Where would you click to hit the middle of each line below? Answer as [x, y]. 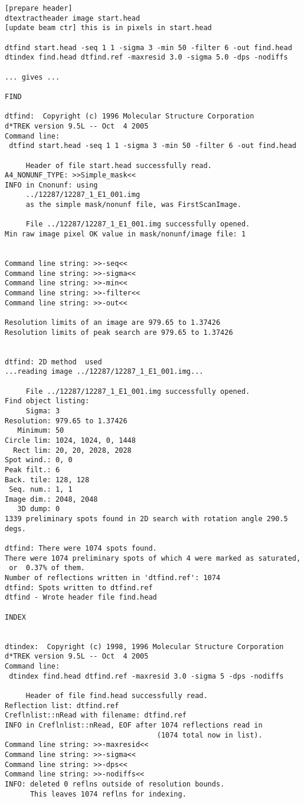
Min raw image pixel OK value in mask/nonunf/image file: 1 [125, 234]
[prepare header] [39, 8]
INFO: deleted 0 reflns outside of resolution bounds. [115, 784]
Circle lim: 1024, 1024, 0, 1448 [70, 440]
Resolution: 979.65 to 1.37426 [66, 421]
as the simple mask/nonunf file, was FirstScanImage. [133, 205]
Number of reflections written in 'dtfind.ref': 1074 [113, 578]
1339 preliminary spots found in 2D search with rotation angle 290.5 [146, 519]
